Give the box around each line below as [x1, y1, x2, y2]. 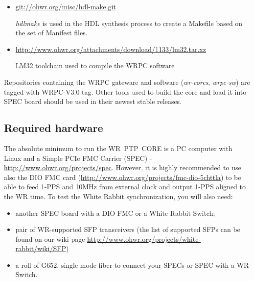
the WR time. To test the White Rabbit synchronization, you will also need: [4, 191, 233, 201]
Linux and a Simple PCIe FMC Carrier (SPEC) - [4, 153, 152, 163]
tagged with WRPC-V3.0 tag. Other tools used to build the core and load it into [4, 86, 247, 97]
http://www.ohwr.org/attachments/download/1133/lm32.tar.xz [15, 44, 206, 54]
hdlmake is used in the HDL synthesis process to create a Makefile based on [15, 18, 243, 28]
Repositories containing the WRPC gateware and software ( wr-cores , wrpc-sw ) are [4, 77, 250, 87]
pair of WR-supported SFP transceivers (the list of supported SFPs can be [15, 224, 240, 234]
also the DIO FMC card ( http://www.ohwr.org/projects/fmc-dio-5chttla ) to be [4, 172, 241, 182]
